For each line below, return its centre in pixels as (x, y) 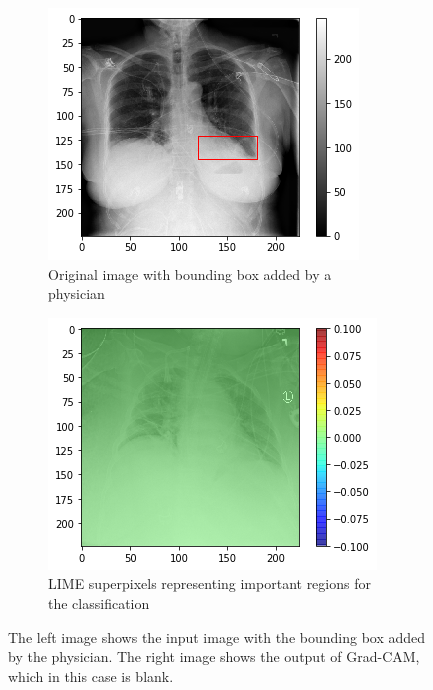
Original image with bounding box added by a (190, 273)
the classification (99, 602)
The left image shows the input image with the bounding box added (217, 636)
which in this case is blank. (91, 675)
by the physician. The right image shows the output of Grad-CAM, (214, 656)
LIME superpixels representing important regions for (209, 583)
